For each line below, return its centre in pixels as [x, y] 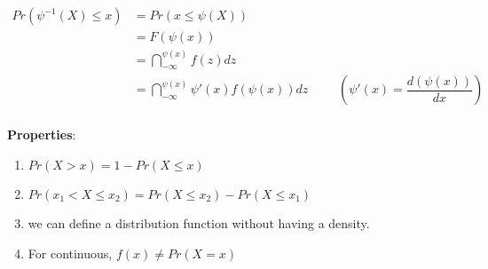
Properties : [42, 134]
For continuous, [70, 253]
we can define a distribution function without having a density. [199, 222]
